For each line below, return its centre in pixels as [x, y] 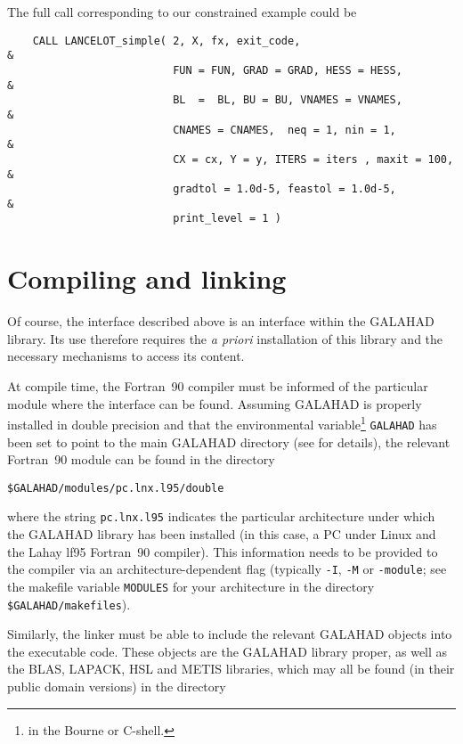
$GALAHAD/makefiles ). [69, 604]
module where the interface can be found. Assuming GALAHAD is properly [215, 403]
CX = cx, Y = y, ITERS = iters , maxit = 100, [313, 159]
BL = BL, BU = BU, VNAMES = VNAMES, [288, 100]
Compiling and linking [147, 278]
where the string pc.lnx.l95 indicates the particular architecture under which [221, 516]
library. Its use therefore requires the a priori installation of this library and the [225, 338]
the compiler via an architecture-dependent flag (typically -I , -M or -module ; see [227, 569]
